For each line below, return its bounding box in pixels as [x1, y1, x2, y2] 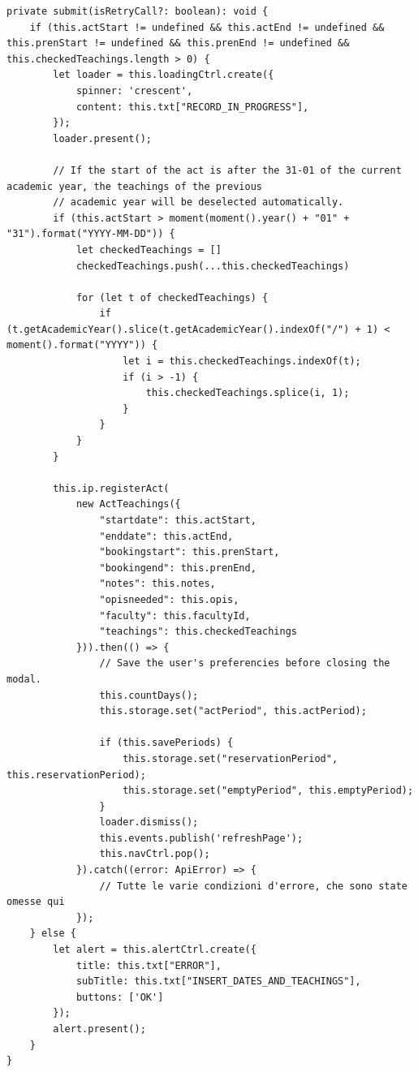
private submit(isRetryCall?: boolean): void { [6, 6, 269, 17]
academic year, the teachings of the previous [6, 180, 262, 192]
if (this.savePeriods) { [99, 737, 234, 749]
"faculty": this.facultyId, [99, 609, 251, 622]
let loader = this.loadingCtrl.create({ [53, 69, 274, 81]
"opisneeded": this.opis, [99, 593, 239, 605]
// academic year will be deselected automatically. [53, 196, 344, 209]
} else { [29, 928, 76, 940]
